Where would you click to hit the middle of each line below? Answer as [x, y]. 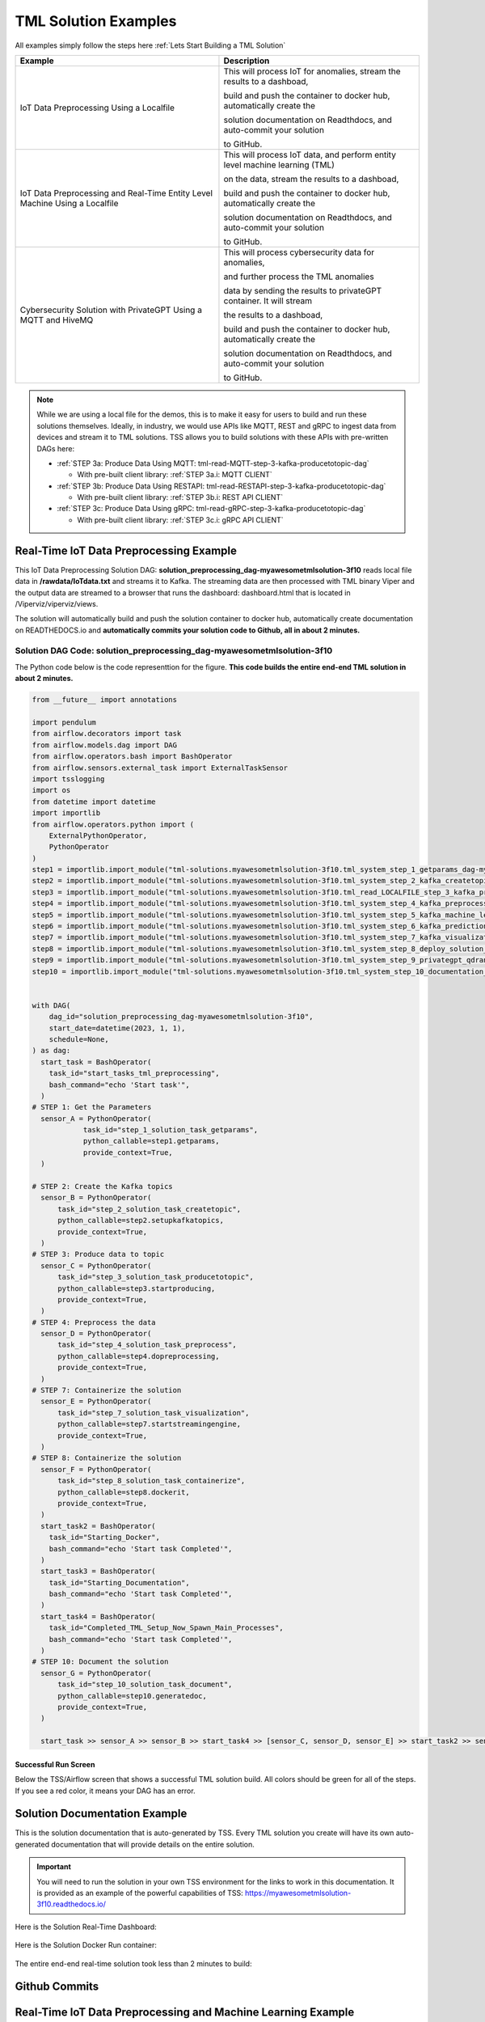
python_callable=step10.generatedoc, [133, 1696]
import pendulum [64, 723]
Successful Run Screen [55, 1764]
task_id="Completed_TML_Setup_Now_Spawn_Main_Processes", [166, 1628]
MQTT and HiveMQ [57, 319]
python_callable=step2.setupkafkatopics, [141, 1220]
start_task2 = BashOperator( [99, 1526]
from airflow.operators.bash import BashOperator [132, 757]
